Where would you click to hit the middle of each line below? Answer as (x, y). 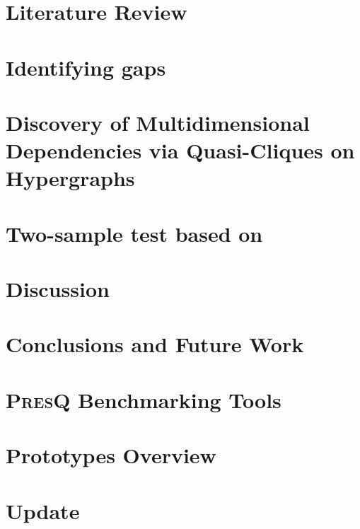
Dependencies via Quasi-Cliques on (180, 150)
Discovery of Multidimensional (158, 122)
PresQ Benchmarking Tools (144, 399)
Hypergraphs (70, 178)
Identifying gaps (86, 67)
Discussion (58, 289)
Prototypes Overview (111, 455)
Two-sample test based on (134, 233)
